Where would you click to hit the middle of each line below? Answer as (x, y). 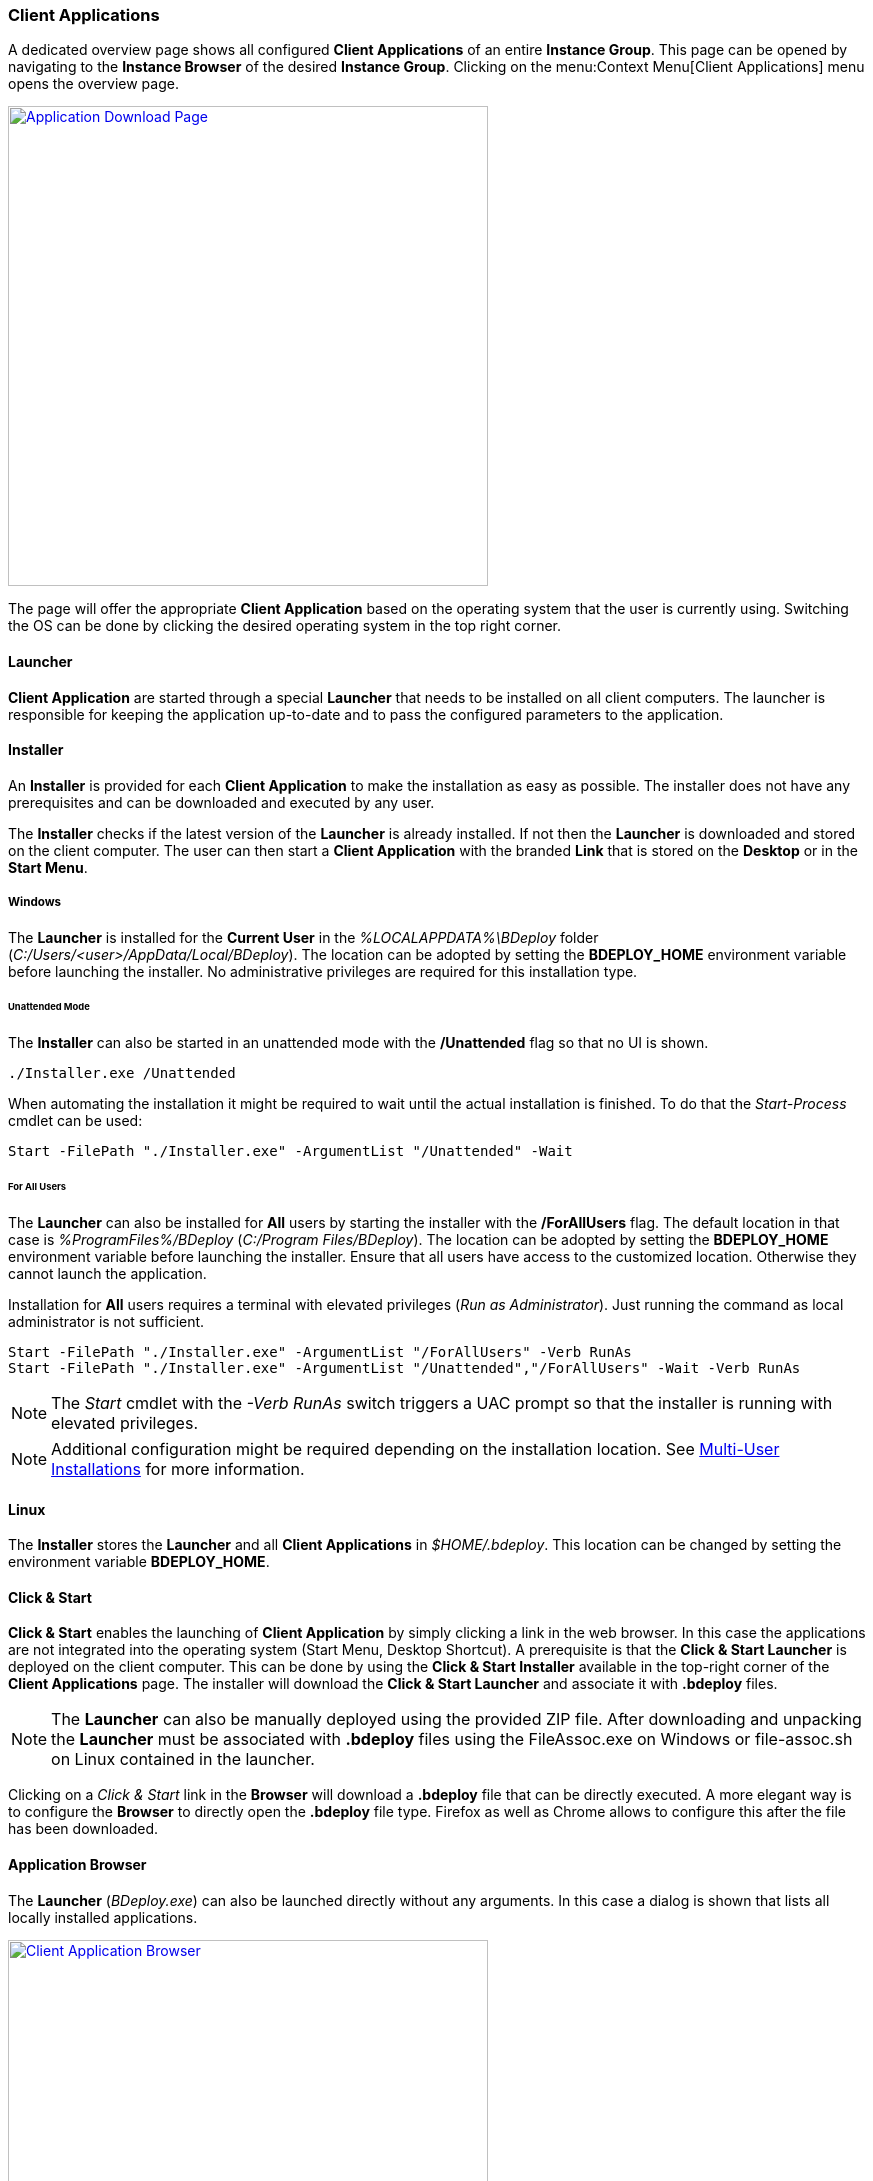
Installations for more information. (178, 1468)
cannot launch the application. (107, 1273)
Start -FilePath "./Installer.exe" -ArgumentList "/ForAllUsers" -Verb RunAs (320, 1351)
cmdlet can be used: (75, 1121)
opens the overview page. (93, 84)
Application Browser (77, 1865)
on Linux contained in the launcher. (183, 1759)
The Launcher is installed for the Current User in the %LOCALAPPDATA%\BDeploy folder (303, 937)
